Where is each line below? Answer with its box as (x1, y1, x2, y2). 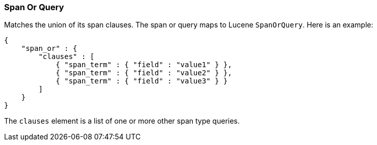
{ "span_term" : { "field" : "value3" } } (56, 77, 228, 85)
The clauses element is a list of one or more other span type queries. (4, 117, 240, 126)
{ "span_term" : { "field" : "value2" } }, (56, 69, 232, 77)
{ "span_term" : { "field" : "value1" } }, (56, 61, 232, 69)
